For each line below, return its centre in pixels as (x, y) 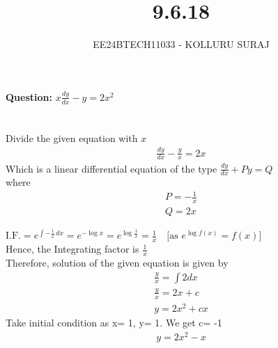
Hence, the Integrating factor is (72, 249)
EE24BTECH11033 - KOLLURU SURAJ (181, 44)
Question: (29, 96)
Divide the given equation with (72, 137)
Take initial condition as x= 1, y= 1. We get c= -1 (114, 322)
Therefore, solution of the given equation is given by (117, 262)
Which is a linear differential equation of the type (111, 168)
